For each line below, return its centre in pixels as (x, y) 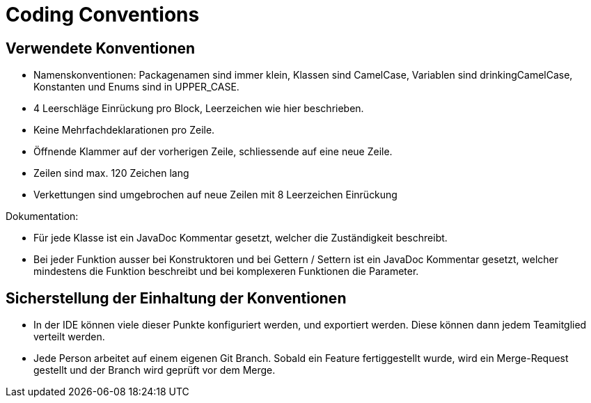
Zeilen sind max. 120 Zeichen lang (111, 173)
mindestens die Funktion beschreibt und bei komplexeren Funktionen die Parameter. (226, 271)
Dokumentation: (42, 216)
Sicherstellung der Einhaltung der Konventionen (176, 298)
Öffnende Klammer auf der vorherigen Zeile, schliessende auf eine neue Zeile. (213, 152)
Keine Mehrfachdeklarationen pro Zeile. (124, 130)
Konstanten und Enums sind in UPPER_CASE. (136, 87)
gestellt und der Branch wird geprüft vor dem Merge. (155, 370)
